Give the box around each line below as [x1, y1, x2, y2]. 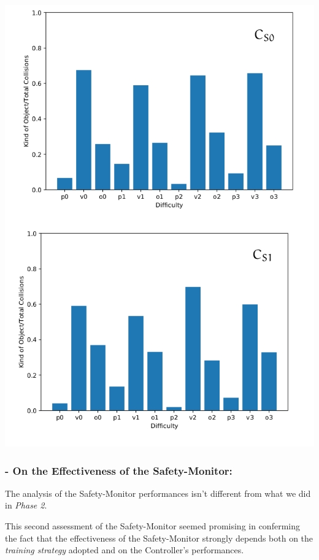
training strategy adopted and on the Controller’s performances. [5, 543, 244, 556]
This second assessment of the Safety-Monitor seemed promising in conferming [5, 520, 300, 532]
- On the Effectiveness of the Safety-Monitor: [5, 462, 233, 478]
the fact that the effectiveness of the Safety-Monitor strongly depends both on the [5, 531, 313, 544]
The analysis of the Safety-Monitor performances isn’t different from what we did [5, 486, 311, 499]
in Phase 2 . [5, 499, 47, 512]
